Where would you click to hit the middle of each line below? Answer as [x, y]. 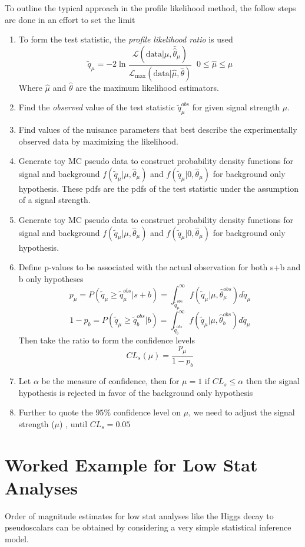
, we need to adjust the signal [242, 412]
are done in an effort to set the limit [70, 19]
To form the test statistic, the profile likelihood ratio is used [126, 39]
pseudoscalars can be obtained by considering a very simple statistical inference [148, 527]
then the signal [273, 381]
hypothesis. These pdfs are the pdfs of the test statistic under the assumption [159, 188]
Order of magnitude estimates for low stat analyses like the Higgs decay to [139, 515]
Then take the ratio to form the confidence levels [107, 340]
